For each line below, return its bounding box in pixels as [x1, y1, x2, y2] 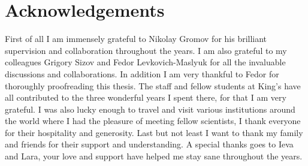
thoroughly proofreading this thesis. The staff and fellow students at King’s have [5, 79, 301, 92]
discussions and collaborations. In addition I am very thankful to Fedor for [5, 67, 279, 80]
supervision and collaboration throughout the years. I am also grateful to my [5, 44, 287, 56]
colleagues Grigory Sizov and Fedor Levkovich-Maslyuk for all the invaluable [5, 56, 286, 68]
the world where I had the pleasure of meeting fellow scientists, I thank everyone [5, 114, 301, 127]
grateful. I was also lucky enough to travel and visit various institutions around [5, 102, 295, 115]
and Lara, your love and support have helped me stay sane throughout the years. [5, 150, 303, 162]
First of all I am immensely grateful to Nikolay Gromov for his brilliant [5, 32, 267, 45]
